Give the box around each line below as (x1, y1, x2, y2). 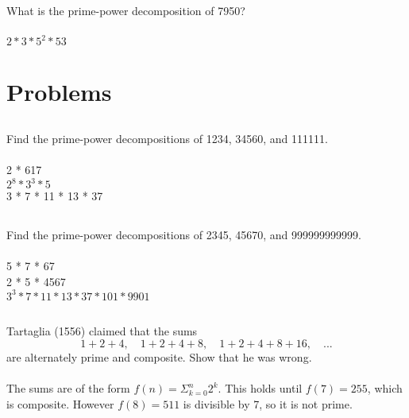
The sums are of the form (6, 380, 130, 397)
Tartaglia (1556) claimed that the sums (6, 323, 198, 339)
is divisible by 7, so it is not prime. (183, 395, 353, 412)
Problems (6, 75, 112, 108)
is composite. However (6, 395, 114, 412)
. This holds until (218, 380, 303, 397)
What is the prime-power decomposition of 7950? (6, 2, 245, 19)
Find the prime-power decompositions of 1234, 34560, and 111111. (6, 130, 328, 146)
